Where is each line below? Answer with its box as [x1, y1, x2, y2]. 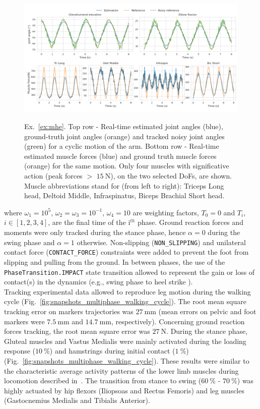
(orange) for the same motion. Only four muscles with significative [24, 160, 229, 171]
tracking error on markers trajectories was [4, 306, 134, 316]
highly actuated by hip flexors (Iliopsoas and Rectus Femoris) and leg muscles [4, 385, 244, 395]
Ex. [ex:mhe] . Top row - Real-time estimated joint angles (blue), [24, 121, 223, 132]
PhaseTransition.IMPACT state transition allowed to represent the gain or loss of [4, 266, 255, 277]
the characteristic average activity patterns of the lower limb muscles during [4, 365, 239, 376]
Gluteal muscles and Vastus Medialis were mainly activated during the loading [4, 335, 246, 346]
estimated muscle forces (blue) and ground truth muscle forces [24, 150, 217, 161]
